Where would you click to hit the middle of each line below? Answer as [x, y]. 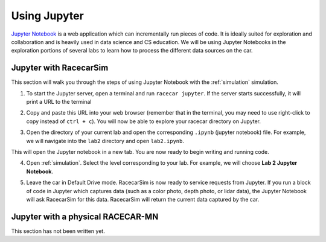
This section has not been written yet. [58, 231]
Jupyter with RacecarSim [60, 68]
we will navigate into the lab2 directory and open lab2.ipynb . [105, 141]
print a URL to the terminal [59, 102]
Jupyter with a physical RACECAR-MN [85, 216]
